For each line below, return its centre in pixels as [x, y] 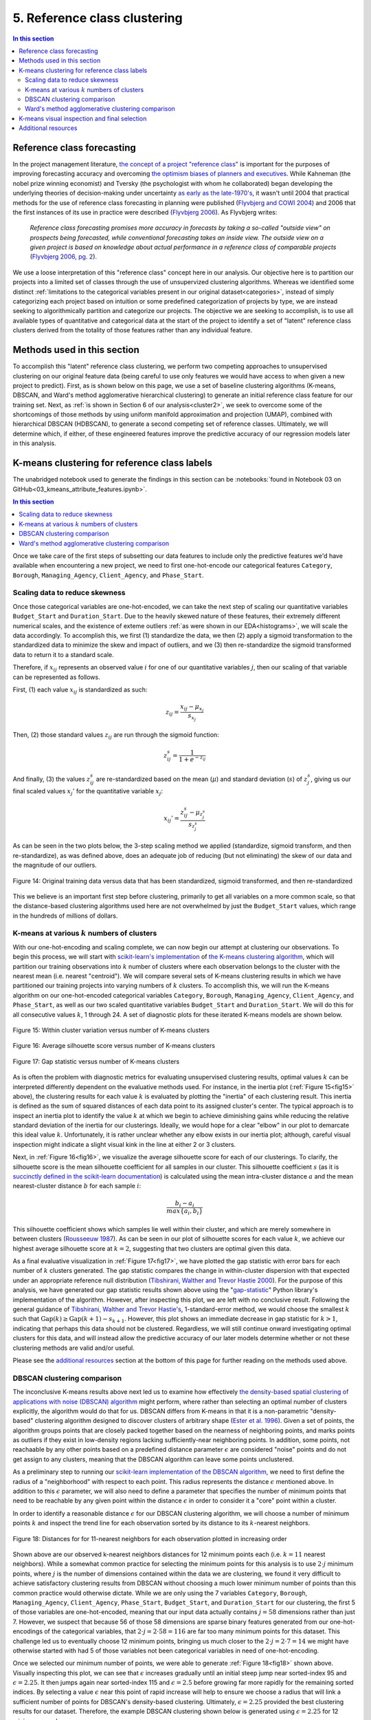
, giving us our [331, 779]
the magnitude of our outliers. [55, 865]
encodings [28, 1631]
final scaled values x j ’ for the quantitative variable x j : [88, 792]
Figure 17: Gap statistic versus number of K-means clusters [96, 1061]
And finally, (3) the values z [52, 779]
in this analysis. [34, 443]
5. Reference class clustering [98, 18]
